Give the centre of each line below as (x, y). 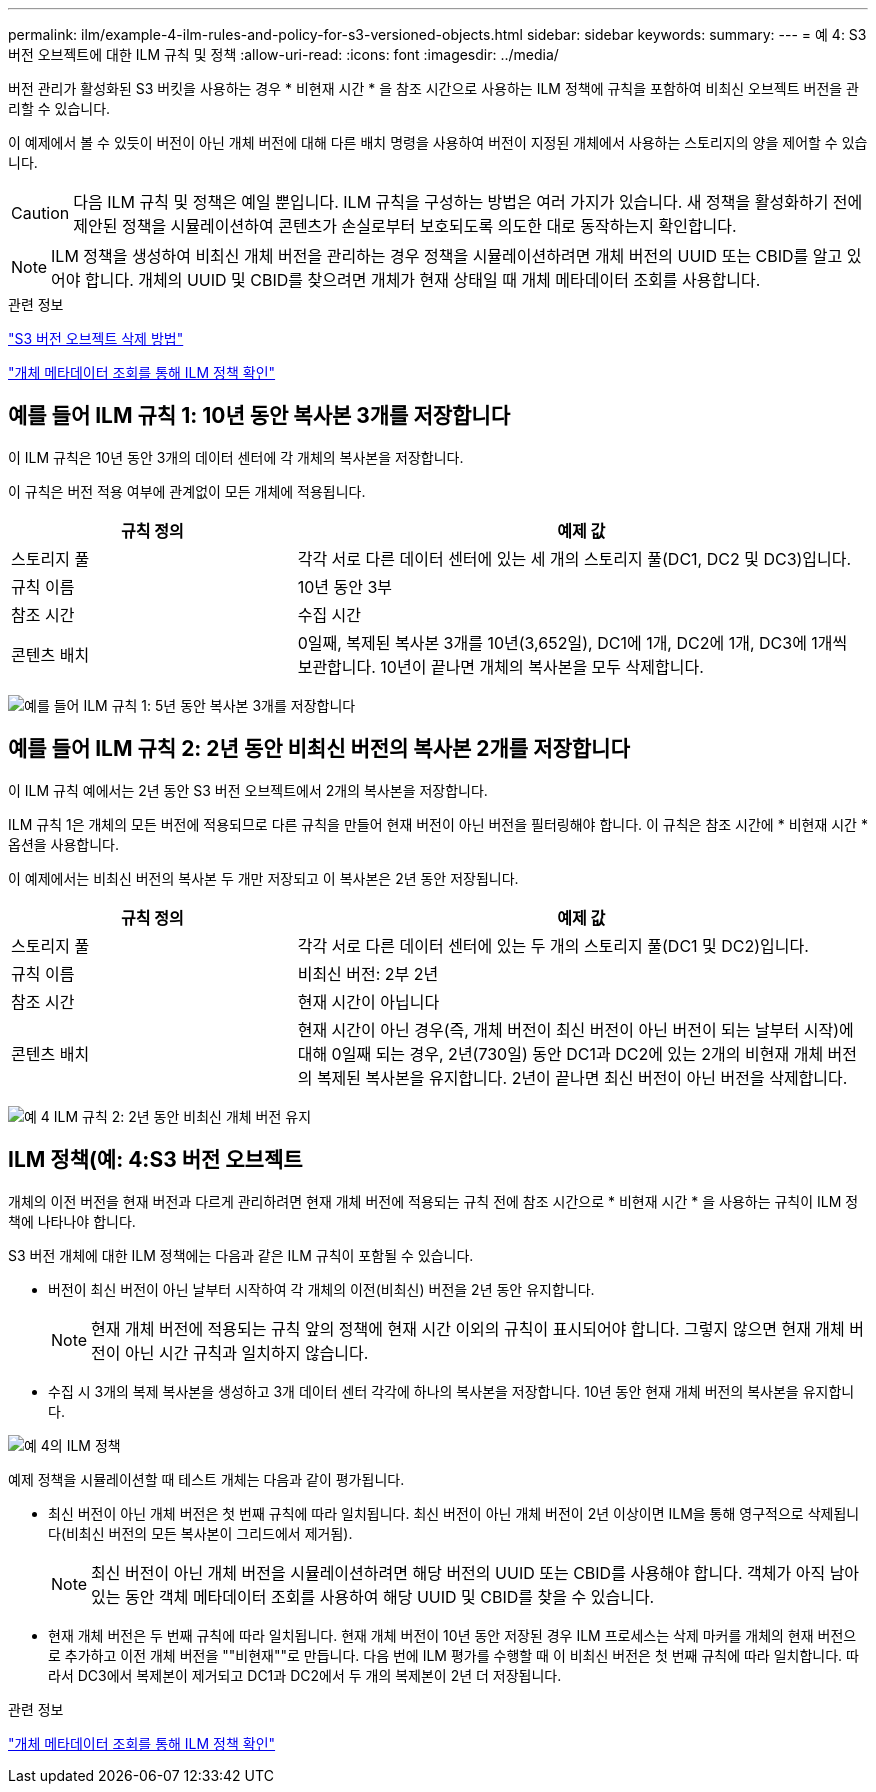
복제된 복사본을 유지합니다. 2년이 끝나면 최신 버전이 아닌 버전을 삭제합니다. (582, 1077)
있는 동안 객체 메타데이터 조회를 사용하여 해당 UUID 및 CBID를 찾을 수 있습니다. (373, 1596)
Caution (40, 213)
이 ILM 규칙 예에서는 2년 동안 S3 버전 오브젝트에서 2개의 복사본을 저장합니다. (248, 790)
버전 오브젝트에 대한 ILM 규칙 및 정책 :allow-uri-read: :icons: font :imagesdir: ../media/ (283, 54)
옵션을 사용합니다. (64, 844)
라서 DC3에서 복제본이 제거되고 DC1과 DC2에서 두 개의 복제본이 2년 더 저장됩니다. (305, 1675)
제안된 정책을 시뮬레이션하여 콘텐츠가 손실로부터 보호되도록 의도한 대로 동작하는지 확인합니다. (405, 226)
